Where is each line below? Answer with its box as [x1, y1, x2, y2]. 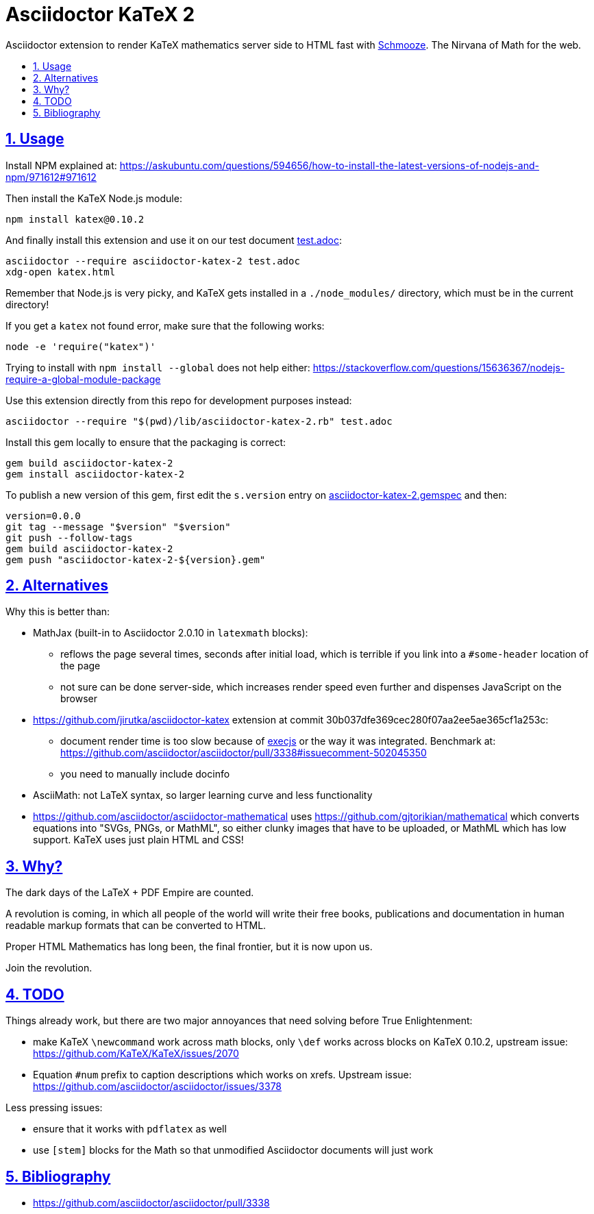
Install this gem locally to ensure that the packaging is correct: [5, 436, 286, 448]
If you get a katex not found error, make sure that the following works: [5, 319, 325, 332]
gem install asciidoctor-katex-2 [5, 468, 185, 480]
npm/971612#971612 [5, 171, 97, 183]
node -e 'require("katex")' [5, 340, 156, 352]
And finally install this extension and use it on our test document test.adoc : [5, 234, 342, 246]
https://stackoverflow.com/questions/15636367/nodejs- [312, 361, 565, 373]
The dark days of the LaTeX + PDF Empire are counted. [5, 887, 254, 899]
